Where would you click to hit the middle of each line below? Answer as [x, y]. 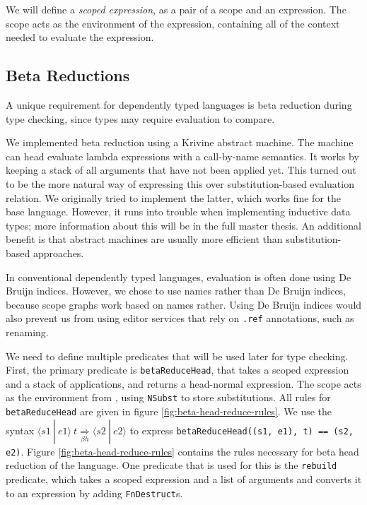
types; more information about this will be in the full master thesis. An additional [183, 225]
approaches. [58, 252]
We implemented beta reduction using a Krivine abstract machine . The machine [180, 142]
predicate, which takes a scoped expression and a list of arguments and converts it [184, 479]
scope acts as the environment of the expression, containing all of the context [173, 23]
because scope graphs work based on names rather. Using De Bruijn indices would [184, 304]
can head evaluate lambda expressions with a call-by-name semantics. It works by [182, 156]
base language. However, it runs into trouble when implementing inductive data [178, 212]
